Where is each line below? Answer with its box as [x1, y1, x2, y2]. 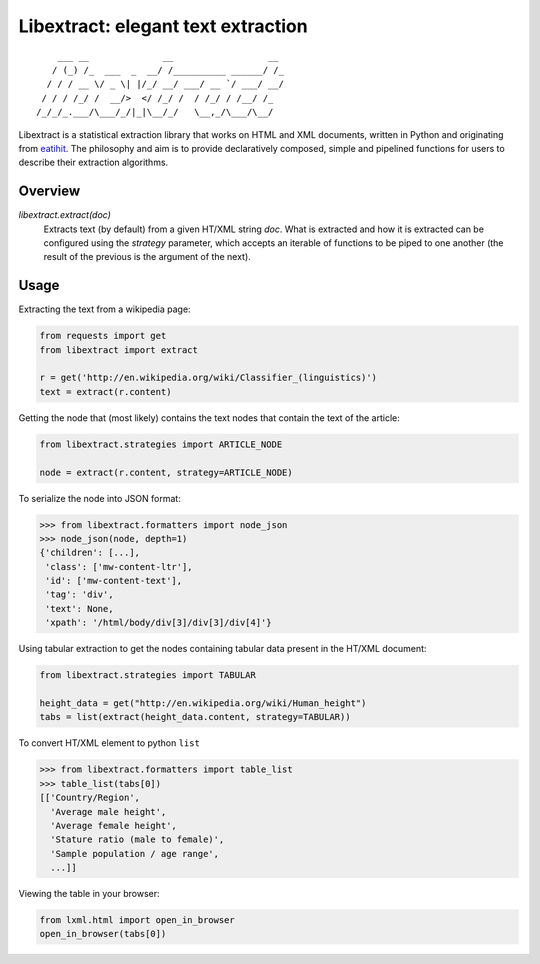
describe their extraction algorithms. [18, 156, 169, 169]
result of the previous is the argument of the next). [43, 251, 252, 263]
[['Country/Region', [39, 792, 140, 804]
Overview [18, 183, 81, 200]
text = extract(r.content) [39, 386, 172, 397]
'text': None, [45, 603, 114, 614]
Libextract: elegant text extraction [18, 15, 309, 37]
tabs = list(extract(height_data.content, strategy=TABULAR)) [39, 711, 351, 723]
